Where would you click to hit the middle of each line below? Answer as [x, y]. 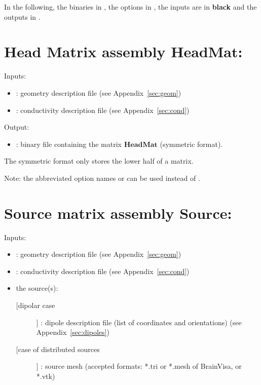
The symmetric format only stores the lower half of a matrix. [99, 161]
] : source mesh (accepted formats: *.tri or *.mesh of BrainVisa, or [139, 366]
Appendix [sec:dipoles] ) [73, 332]
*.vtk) [46, 376]
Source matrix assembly [89, 213]
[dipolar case [35, 305]
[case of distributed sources [58, 349]
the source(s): [37, 288]
